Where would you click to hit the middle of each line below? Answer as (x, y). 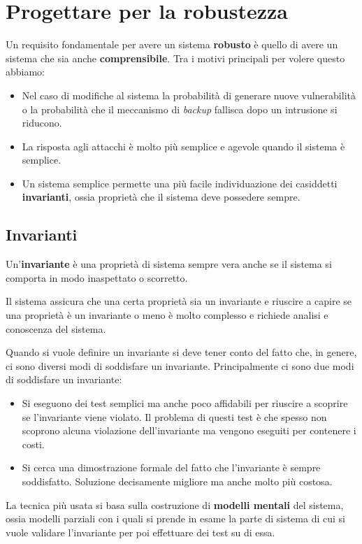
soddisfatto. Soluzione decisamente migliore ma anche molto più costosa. (177, 481)
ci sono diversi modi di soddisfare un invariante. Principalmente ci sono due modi (180, 365)
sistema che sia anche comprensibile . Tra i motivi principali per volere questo (175, 58)
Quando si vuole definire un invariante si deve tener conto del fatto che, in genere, (181, 352)
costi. (33, 444)
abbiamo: (26, 72)
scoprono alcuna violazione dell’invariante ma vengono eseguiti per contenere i (189, 430)
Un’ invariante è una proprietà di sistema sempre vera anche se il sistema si (169, 264)
